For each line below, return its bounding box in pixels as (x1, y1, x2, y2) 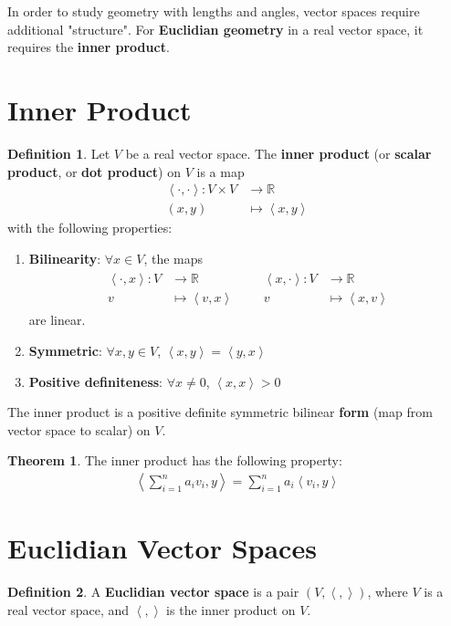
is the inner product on (166, 600, 296, 619)
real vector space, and (7, 600, 130, 619)
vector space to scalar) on (7, 420, 151, 439)
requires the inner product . (7, 37, 170, 57)
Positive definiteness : (28, 371, 163, 391)
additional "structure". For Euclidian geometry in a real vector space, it (7, 19, 424, 38)
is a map (196, 162, 245, 181)
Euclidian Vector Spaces (7, 529, 317, 567)
